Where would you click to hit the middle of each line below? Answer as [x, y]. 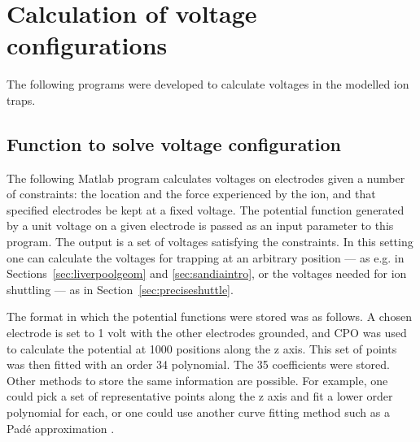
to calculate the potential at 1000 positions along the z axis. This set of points [202, 348]
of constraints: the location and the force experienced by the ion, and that [191, 194]
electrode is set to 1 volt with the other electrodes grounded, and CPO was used [207, 333]
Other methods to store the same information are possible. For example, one [197, 380]
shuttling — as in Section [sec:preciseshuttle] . [120, 289]
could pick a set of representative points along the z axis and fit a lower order [200, 396]
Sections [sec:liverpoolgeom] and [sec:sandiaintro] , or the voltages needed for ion [207, 273]
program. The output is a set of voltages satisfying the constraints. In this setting [210, 242]
